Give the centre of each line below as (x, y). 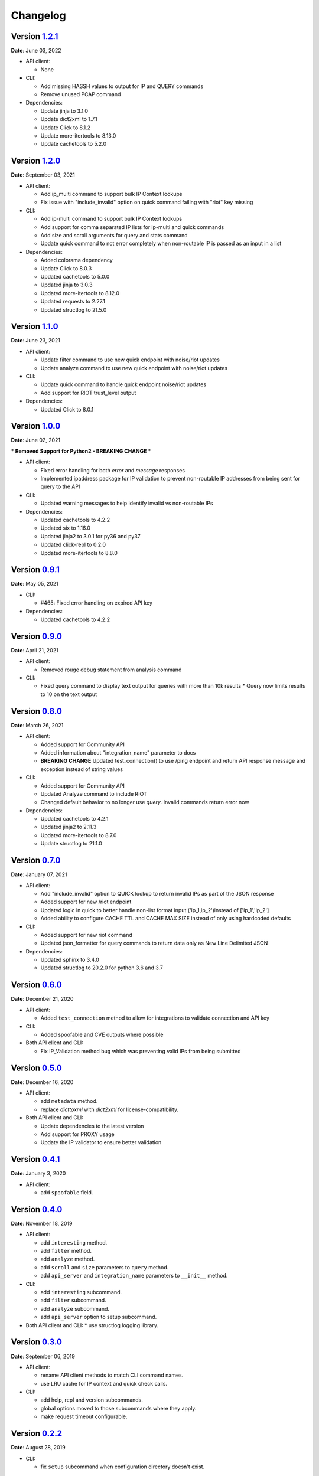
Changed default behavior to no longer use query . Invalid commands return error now (145, 802)
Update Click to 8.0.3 (66, 268)
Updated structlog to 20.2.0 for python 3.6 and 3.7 (102, 968)
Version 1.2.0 (36, 161)
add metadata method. (69, 1101)
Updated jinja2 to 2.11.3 (69, 827)
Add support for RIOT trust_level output (88, 393)
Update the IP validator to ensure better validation (101, 1142)
